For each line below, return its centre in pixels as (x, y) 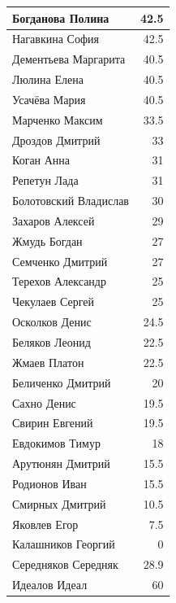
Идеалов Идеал (50, 585)
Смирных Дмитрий (59, 503)
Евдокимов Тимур (56, 443)
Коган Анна (41, 160)
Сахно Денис (44, 402)
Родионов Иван (49, 483)
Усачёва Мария (49, 99)
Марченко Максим (58, 119)
